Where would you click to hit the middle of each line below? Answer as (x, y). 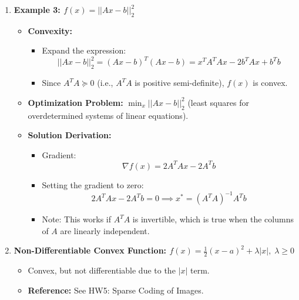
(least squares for (218, 102)
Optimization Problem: (75, 102)
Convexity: (50, 30)
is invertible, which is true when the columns (213, 219)
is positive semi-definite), (179, 83)
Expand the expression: (84, 50)
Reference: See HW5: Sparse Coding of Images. (116, 290)
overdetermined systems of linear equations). (108, 115)
